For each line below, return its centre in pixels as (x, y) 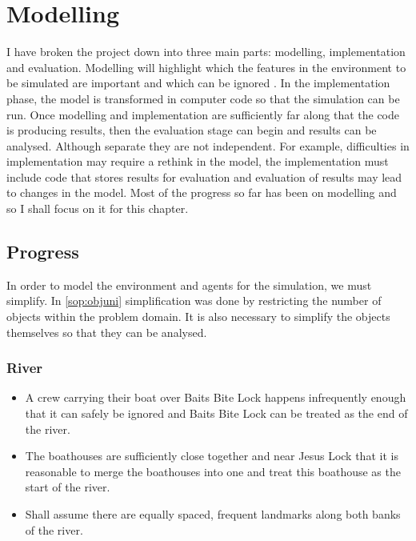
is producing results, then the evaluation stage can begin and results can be (192, 130)
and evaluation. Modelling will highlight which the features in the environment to (206, 67)
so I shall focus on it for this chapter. (98, 208)
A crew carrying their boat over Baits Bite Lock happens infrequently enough (216, 397)
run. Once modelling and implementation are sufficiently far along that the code (203, 114)
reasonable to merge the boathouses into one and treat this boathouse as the (213, 471)
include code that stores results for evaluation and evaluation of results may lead (204, 176)
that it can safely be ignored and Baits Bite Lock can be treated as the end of (216, 413)
